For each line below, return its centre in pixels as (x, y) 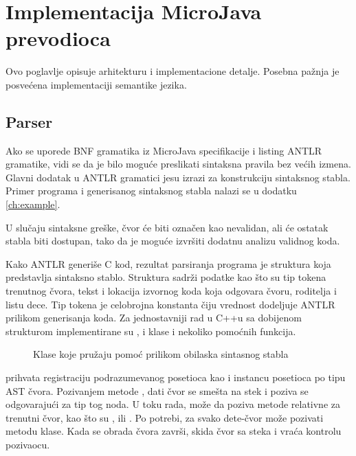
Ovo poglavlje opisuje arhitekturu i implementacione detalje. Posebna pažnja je (173, 71)
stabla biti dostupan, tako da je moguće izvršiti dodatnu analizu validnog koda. (173, 241)
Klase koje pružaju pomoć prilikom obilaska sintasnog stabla (161, 354)
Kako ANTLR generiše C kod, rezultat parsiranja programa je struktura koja (168, 263)
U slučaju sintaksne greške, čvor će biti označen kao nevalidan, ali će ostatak (167, 227)
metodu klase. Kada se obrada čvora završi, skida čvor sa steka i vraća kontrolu (174, 431)
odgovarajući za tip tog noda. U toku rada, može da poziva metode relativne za (173, 404)
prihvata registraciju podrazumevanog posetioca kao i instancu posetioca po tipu (176, 377)
